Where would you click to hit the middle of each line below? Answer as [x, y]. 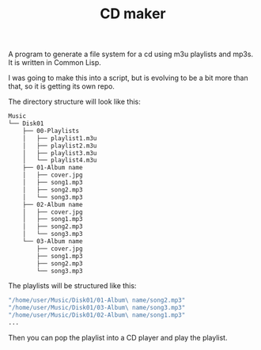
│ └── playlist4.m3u [60, 160]
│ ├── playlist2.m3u [60, 146]
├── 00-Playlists [51, 131]
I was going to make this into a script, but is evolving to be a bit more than [128, 78]
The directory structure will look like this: [74, 102]
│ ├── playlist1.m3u [60, 138]
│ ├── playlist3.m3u [60, 153]
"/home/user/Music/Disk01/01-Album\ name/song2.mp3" [97, 301]
